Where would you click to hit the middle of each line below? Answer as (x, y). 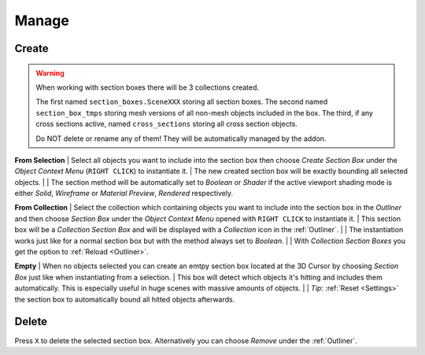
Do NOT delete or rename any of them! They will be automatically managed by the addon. (181, 139)
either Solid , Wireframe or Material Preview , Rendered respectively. (124, 194)
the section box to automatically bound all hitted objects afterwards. (125, 299)
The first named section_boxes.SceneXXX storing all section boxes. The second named (182, 102)
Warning (50, 73)
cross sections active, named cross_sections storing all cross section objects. (167, 124)
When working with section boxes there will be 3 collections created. (148, 87)
